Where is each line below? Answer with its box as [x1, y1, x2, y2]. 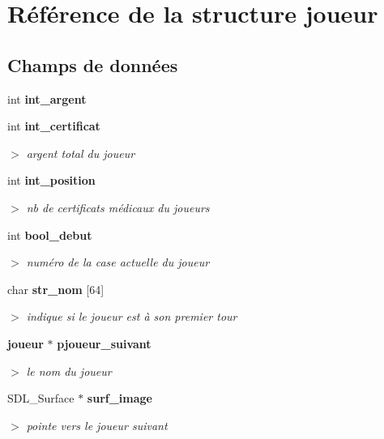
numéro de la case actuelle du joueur [26, 254, 210, 271]
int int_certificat [7, 117, 100, 134]
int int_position [7, 172, 96, 189]
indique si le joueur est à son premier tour [26, 308, 237, 325]
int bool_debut [7, 226, 92, 243]
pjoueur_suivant [57, 335, 151, 352]
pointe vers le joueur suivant [26, 416, 168, 433]
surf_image [87, 390, 152, 407]
